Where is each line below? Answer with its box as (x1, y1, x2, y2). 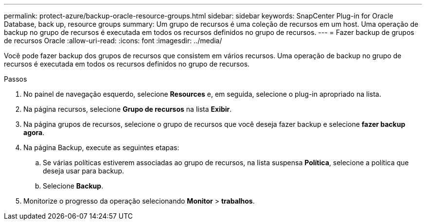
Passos (4, 75, 27, 83)
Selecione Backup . (43, 182, 104, 190)
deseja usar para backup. (43, 167, 124, 175)
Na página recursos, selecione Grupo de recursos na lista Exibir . (23, 105, 232, 113)
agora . (23, 128, 45, 137)
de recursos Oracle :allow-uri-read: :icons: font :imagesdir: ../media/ (4, 36, 222, 45)
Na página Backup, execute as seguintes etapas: (23, 143, 179, 152)
